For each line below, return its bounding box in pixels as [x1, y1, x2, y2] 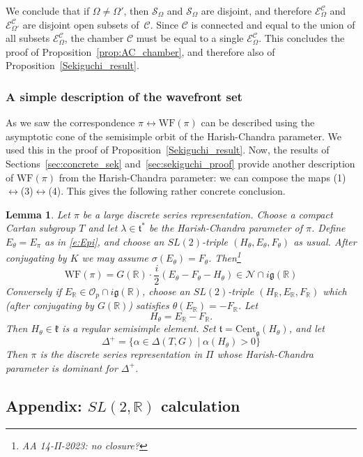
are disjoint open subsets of [22, 17, 139, 31]
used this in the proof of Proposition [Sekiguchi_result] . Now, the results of [6, 142, 330, 157]
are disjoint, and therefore [201, 3, 312, 17]
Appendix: [6, 394, 82, 416]
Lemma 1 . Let [6, 207, 70, 221]
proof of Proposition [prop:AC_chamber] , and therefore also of [6, 44, 275, 59]
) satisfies [128, 298, 169, 313]
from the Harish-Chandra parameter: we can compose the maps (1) [59, 170, 346, 184]
